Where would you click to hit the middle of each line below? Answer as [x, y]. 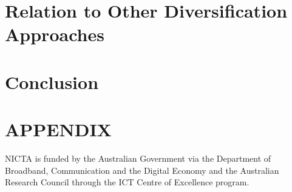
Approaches [55, 34]
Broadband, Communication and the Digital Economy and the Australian [142, 170]
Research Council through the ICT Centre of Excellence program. [127, 182]
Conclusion [52, 81]
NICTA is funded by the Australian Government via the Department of [138, 158]
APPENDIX [58, 129]
